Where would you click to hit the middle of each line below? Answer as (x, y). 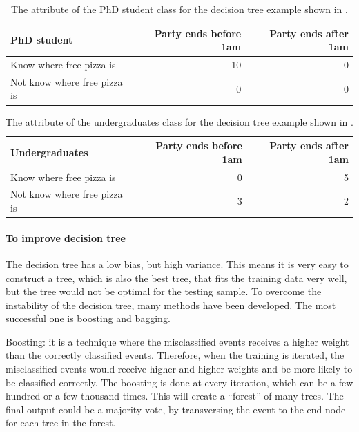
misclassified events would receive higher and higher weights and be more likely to (179, 369)
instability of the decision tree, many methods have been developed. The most (171, 304)
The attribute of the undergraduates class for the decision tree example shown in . (179, 121)
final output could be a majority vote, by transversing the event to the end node (176, 409)
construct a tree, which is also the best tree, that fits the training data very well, (176, 278)
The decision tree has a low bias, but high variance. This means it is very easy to (177, 264)
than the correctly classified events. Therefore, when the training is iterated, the (175, 355)
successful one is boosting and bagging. (88, 318)
